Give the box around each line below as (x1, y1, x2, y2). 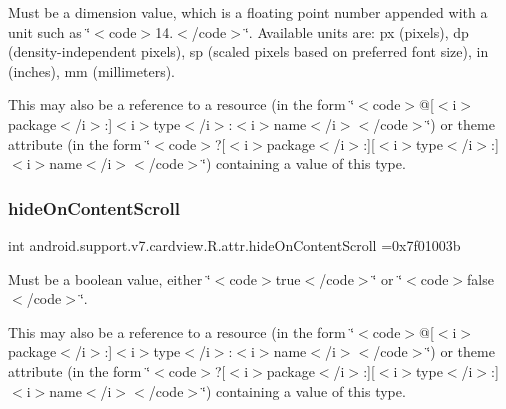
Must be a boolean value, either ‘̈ (8, 268, 211, 289)
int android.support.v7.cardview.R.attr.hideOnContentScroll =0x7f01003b (8, 234, 461, 255)
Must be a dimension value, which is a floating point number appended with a (8, 2, 488, 22)
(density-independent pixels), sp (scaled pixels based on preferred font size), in (8, 41, 489, 62)
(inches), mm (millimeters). (8, 60, 176, 81)
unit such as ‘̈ (8, 21, 91, 42)
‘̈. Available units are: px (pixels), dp (244, 21, 469, 42)
